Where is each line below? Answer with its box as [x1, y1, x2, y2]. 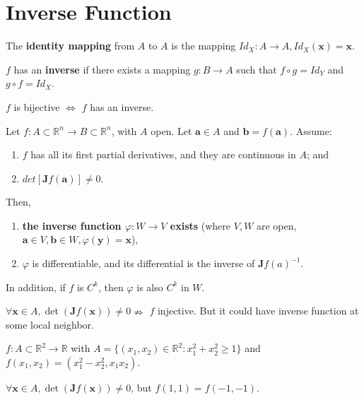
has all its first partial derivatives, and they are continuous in [30, 147, 296, 162]
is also [136, 279, 163, 294]
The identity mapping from [6, 38, 135, 53]
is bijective [13, 99, 60, 114]
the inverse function [22, 218, 122, 233]
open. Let [151, 123, 192, 138]
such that [236, 61, 277, 76]
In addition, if [6, 279, 66, 294]
